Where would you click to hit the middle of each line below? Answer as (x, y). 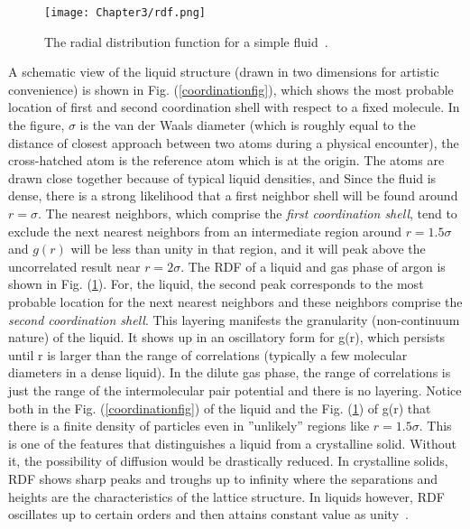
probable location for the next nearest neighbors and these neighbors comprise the (235, 301)
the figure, (37, 125)
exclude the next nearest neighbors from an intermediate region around (205, 231)
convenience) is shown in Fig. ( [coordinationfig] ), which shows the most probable (231, 89)
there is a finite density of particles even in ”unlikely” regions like (189, 426)
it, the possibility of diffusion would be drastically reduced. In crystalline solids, (228, 461)
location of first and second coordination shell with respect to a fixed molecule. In (234, 107)
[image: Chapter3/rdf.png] (125, 13)
